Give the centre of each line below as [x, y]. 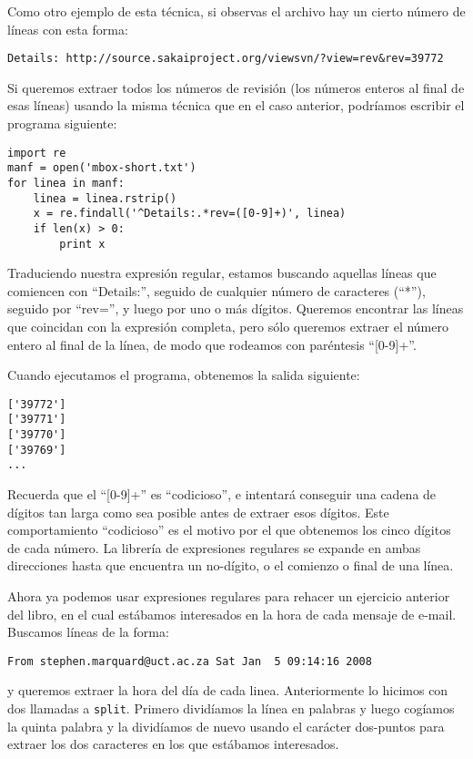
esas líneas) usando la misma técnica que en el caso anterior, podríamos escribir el [236, 105]
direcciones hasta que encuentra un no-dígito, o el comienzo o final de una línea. [231, 565]
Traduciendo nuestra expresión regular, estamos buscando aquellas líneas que [222, 273]
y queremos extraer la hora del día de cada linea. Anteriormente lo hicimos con [228, 690]
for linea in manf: [66, 183]
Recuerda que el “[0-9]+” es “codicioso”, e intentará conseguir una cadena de [222, 494]
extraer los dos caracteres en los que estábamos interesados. [173, 744]
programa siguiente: [62, 123]
